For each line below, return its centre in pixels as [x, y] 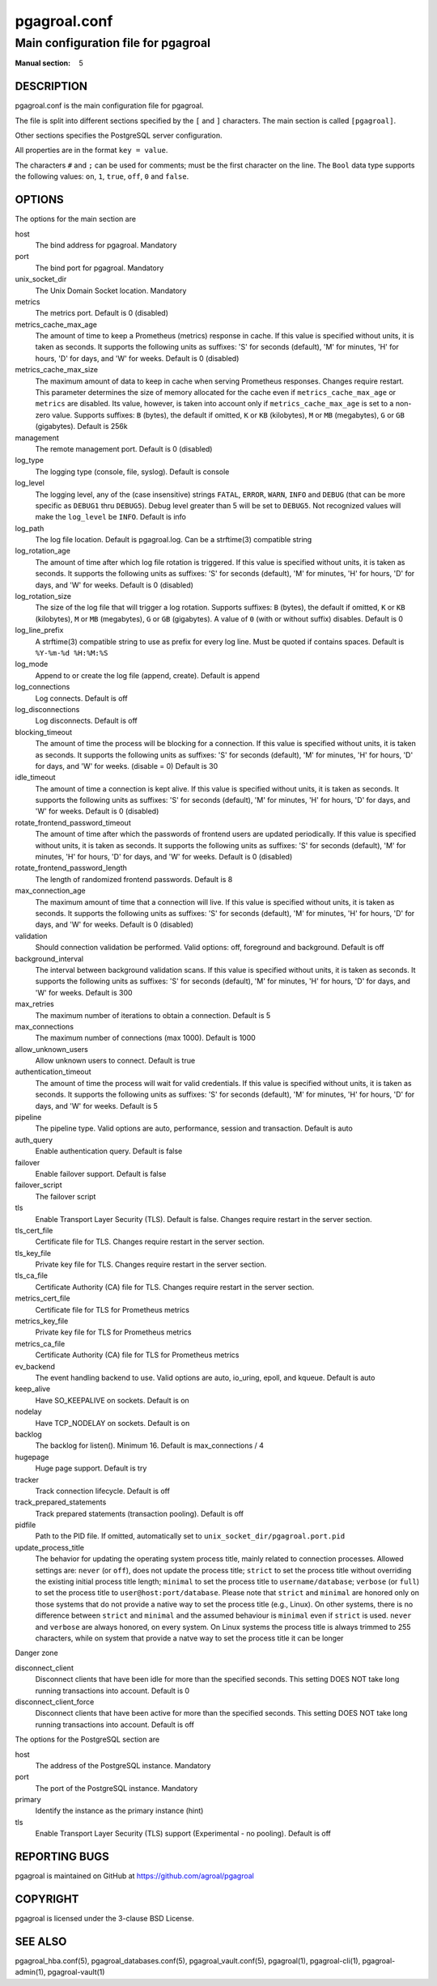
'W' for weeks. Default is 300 [84, 992]
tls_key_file [33, 1253]
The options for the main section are [76, 219]
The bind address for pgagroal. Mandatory [106, 245]
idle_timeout [35, 778]
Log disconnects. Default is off [86, 721]
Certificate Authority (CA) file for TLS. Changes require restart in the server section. [175, 1287]
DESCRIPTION [51, 86]
